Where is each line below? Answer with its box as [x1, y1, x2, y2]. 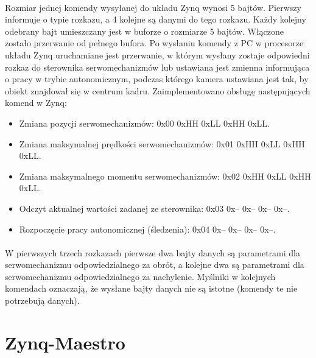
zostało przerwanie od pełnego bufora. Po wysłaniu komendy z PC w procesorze [5, 37, 304, 49]
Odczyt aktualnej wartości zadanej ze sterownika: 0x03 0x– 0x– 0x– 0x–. [19, 202, 290, 214]
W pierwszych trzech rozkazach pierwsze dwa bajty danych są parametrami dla [5, 246, 300, 259]
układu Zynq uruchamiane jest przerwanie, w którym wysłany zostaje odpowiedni [5, 48, 310, 61]
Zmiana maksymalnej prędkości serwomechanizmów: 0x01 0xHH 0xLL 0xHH [19, 137, 305, 150]
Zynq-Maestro [5, 329, 125, 354]
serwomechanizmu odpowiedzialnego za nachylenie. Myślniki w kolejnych [5, 270, 276, 283]
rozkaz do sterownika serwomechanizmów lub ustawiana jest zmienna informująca [5, 60, 310, 73]
